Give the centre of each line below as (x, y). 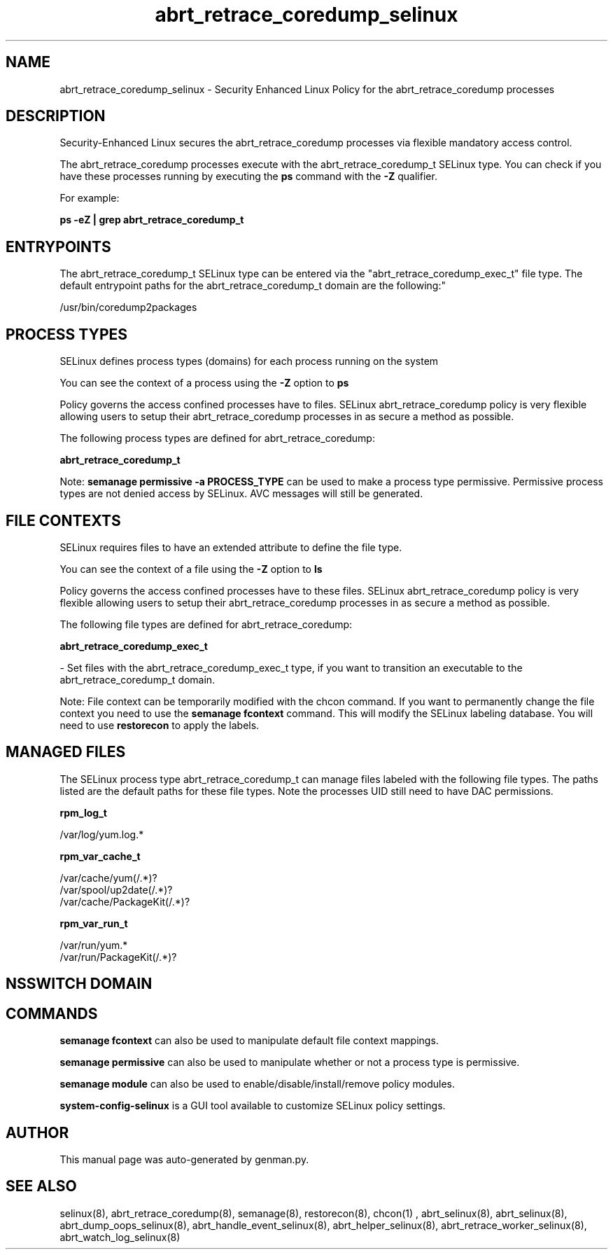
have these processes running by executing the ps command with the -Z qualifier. (248, 176)
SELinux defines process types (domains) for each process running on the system (249, 361)
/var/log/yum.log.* (102, 834)
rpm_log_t (83, 812)
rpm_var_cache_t (100, 856)
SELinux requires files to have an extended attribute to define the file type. (231, 547)
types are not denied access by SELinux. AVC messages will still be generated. (241, 494)
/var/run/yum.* (94, 945)
